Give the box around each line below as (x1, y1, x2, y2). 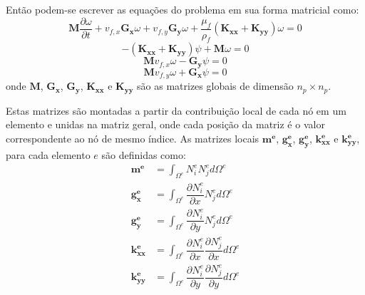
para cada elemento (6, 147, 91, 162)
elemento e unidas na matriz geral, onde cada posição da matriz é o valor (6, 117, 325, 132)
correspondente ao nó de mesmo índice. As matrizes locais (6, 131, 259, 145)
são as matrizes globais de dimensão (137, 78, 294, 93)
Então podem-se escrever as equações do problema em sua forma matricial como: (6, 2, 359, 16)
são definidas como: (101, 147, 186, 162)
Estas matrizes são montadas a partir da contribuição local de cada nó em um (6, 103, 346, 118)
